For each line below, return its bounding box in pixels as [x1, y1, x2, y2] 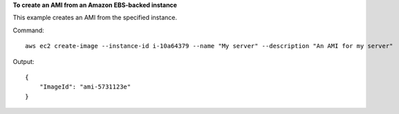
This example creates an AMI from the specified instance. [12, 14, 178, 22]
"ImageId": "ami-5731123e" [39, 83, 131, 91]
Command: [12, 26, 44, 34]
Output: [12, 57, 35, 65]
